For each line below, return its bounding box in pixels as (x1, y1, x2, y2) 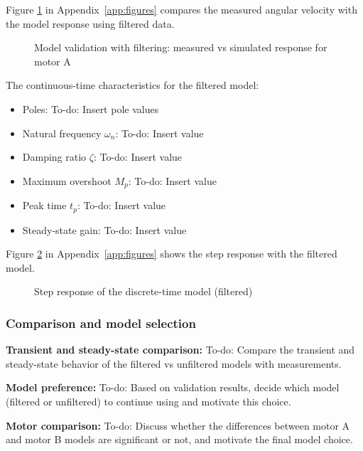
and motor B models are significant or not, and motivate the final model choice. (6, 432, 353, 447)
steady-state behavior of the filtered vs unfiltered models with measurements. (6, 356, 342, 371)
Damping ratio (22, 149, 87, 164)
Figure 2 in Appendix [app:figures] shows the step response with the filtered (6, 246, 337, 261)
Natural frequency (22, 125, 102, 140)
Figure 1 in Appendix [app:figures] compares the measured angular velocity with (6, 2, 357, 16)
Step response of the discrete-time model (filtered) (34, 284, 253, 299)
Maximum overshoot (22, 173, 112, 188)
